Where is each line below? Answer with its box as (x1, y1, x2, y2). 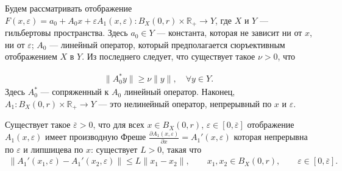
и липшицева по (23, 142, 84, 155)
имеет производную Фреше (45, 130, 146, 143)
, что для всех (93, 118, 144, 131)
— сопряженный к (40, 85, 109, 98)
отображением (5, 50, 57, 63)
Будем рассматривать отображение (5, 2, 132, 14)
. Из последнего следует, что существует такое (82, 50, 255, 63)
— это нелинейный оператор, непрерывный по (98, 97, 272, 110)
